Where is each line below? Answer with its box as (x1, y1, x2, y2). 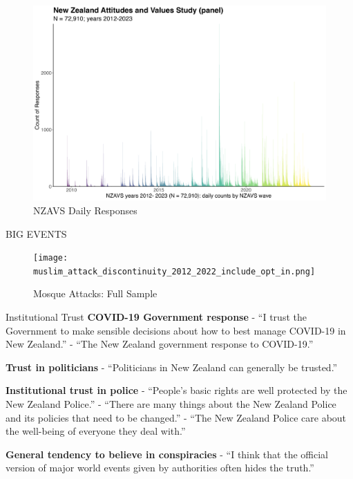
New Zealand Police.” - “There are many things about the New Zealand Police (6, 397, 336, 411)
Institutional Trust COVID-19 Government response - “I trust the (6, 310, 307, 324)
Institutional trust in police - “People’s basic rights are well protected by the (6, 383, 347, 397)
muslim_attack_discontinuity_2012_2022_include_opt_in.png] (33, 266, 316, 276)
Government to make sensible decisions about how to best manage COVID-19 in (6, 323, 346, 337)
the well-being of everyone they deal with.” (6, 424, 186, 438)
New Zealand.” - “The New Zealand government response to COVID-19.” (6, 337, 314, 351)
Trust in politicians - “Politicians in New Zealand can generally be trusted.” (6, 359, 338, 374)
